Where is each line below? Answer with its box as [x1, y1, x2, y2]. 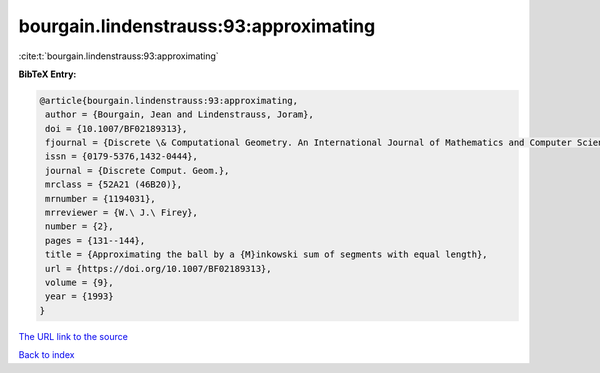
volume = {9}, [45, 277, 114, 288]
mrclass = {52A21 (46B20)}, [45, 179, 183, 190]
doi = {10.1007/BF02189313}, [45, 123, 188, 134]
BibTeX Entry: [18, 68, 77, 80]
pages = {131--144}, [45, 235, 146, 246]
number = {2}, [45, 221, 114, 232]
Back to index [18, 349, 75, 361]
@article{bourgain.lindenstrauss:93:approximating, [39, 95, 299, 106]
